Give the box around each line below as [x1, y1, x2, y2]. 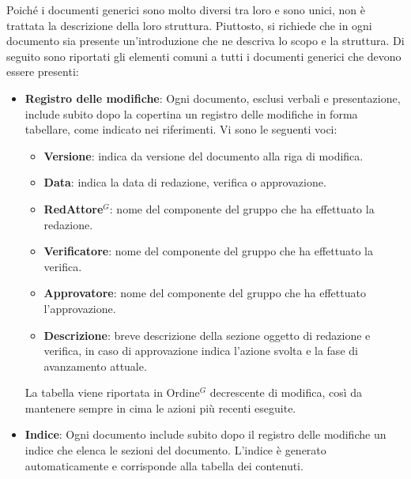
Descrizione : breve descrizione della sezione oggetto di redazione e [43, 326, 371, 343]
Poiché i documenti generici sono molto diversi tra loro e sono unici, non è [6, 2, 366, 17]
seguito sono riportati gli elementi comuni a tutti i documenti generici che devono [6, 47, 402, 64]
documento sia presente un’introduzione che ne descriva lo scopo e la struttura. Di [6, 32, 405, 49]
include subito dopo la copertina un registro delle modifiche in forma [25, 105, 358, 122]
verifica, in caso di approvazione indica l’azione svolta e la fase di [43, 342, 358, 359]
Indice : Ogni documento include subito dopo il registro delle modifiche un [25, 426, 386, 443]
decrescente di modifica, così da [209, 384, 363, 401]
